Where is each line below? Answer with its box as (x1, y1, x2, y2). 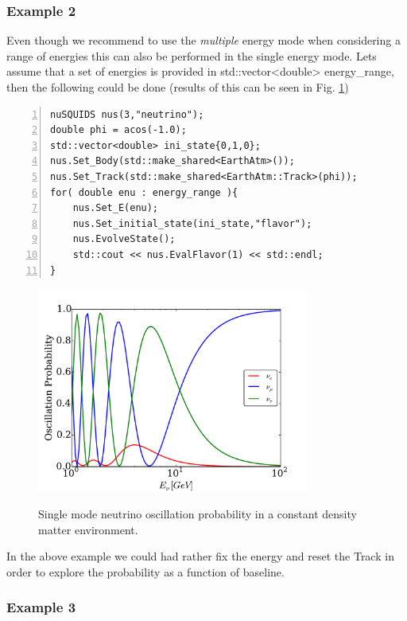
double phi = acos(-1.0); (50, 124, 187, 136)
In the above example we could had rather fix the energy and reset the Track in (6, 548, 394, 564)
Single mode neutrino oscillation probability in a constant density (38, 506, 357, 522)
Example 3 (6, 597, 76, 617)
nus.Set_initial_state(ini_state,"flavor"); (72, 217, 312, 229)
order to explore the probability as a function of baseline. (6, 563, 285, 580)
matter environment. (38, 521, 138, 537)
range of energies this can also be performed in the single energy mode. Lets (6, 47, 377, 64)
